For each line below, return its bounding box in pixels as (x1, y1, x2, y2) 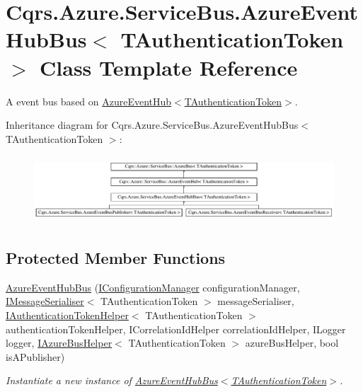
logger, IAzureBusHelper (6, 335, 113, 350)
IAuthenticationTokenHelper (6, 308, 129, 323)
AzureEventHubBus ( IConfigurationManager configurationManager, (6, 279, 300, 294)
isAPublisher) (6, 349, 65, 364)
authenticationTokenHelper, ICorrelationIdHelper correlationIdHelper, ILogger (6, 321, 346, 336)
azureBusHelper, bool (245, 335, 339, 350)
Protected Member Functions (6, 247, 226, 269)
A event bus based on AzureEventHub (6, 93, 172, 108)
